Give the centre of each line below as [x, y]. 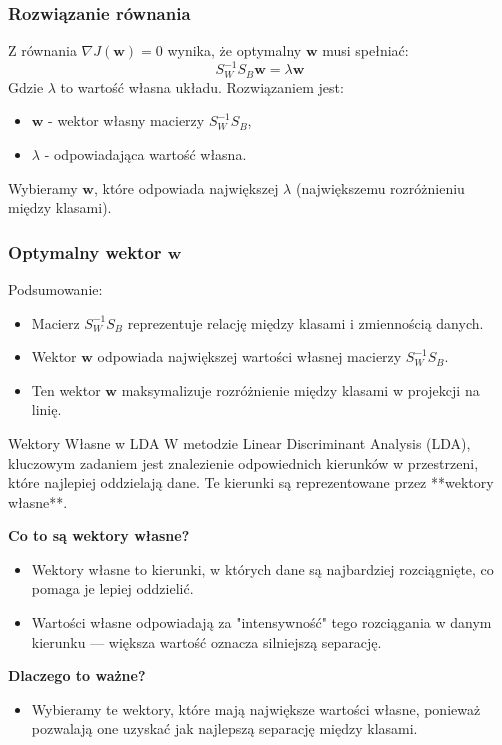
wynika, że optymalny [234, 50]
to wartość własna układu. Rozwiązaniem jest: [202, 86]
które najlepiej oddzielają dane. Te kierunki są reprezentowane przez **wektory [251, 482]
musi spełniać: [365, 50]
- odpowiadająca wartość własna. [145, 153]
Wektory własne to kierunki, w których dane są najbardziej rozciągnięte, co [262, 568]
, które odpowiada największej [186, 187]
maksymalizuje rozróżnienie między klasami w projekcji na [300, 389]
